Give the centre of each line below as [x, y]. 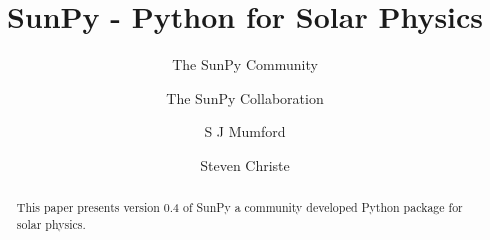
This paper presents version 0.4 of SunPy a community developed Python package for [239, 207]
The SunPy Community [245, 64]
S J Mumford [245, 131]
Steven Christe [245, 164]
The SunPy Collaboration [245, 97]
